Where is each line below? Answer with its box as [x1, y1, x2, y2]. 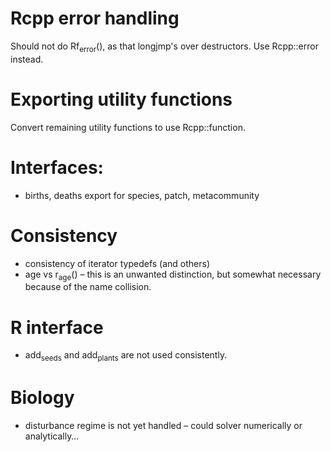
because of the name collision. [24, 281, 152, 293]
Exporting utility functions [10, 88, 233, 111]
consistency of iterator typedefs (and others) [24, 257, 211, 269]
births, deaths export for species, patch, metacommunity [24, 189, 260, 201]
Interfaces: [10, 156, 104, 179]
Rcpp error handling [10, 7, 180, 30]
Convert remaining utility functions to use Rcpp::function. [10, 121, 246, 133]
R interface [10, 316, 104, 339]
